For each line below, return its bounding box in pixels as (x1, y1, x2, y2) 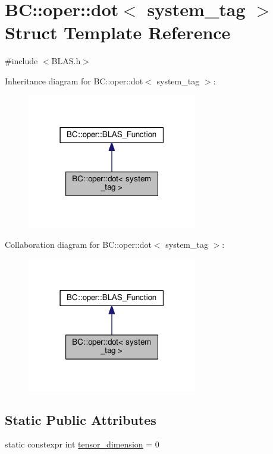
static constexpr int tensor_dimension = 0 (5, 438, 159, 450)
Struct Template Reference (5, 20, 231, 45)
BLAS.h (51, 55, 81, 67)
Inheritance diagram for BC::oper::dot (5, 74, 143, 87)
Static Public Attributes (5, 410, 156, 428)
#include (5, 55, 38, 67)
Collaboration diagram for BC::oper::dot (5, 238, 152, 250)
